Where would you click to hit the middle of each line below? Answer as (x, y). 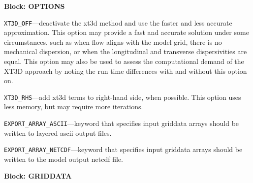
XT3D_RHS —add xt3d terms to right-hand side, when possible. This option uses (123, 97)
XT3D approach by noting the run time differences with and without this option (126, 71)
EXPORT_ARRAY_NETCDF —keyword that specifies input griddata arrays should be (123, 149)
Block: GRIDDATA (38, 175)
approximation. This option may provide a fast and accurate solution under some (126, 32)
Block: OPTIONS (34, 6)
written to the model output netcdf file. (63, 159)
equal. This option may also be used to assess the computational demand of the (124, 61)
